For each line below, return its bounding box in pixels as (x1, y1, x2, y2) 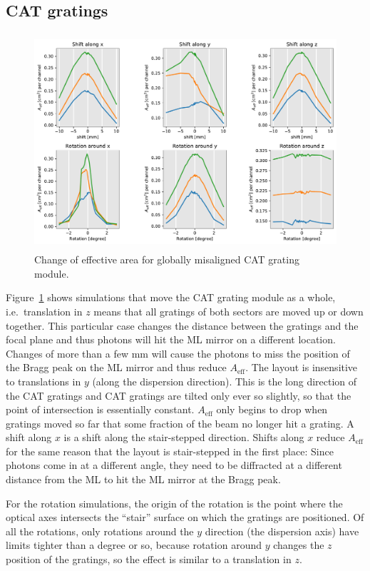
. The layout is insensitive (245, 360, 358, 375)
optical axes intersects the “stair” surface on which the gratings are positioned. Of (6, 510, 364, 525)
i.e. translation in (6, 303, 83, 318)
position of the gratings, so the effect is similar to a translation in (6, 552, 292, 567)
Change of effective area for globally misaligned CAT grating (34, 252, 299, 267)
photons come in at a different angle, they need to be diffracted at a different (6, 458, 342, 473)
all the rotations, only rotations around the (6, 523, 194, 538)
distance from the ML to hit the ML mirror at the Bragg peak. (6, 472, 281, 487)
